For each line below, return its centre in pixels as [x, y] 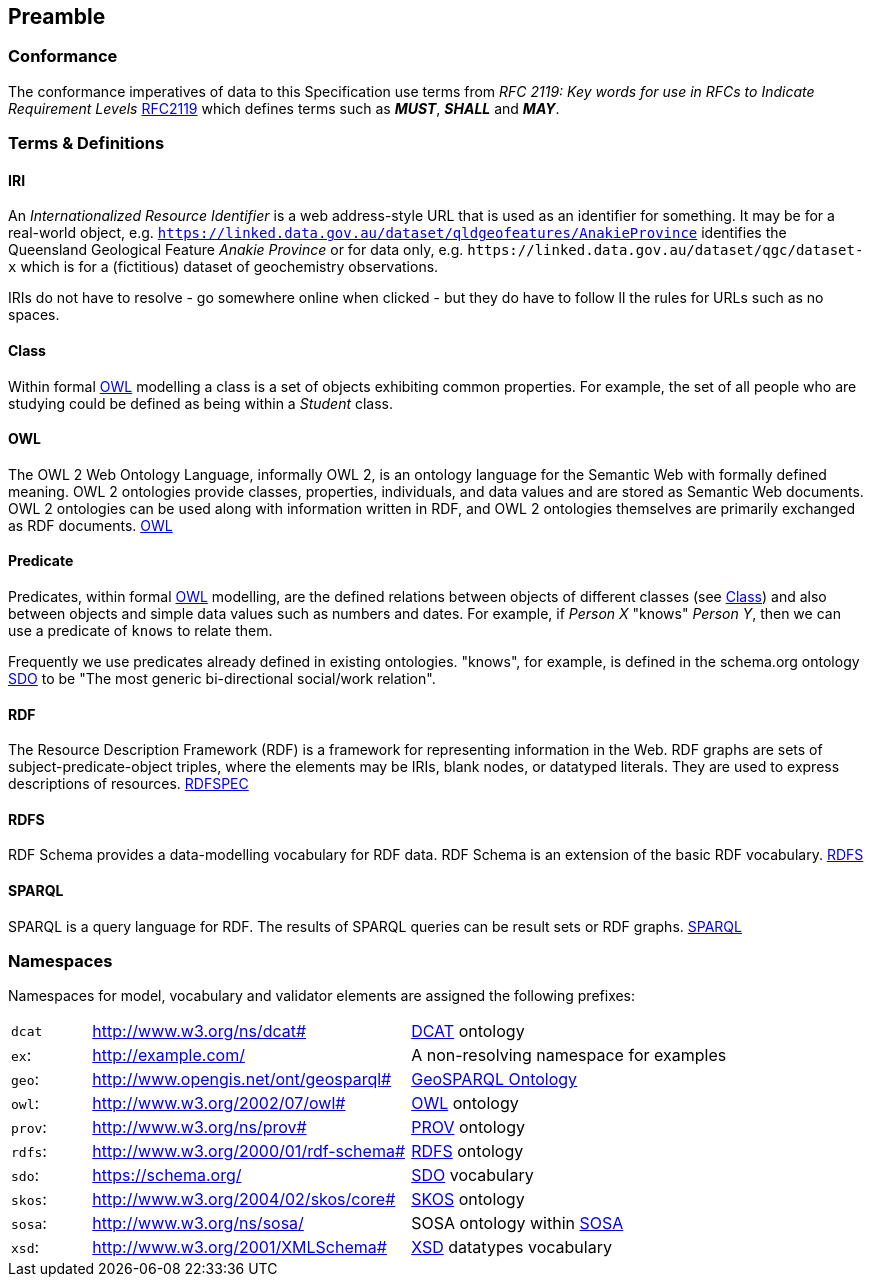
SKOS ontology [468, 1199]
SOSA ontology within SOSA [517, 1223]
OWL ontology [465, 1103]
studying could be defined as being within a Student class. [201, 403]
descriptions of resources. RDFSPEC [128, 784]
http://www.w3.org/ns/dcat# [199, 1031]
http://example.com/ [168, 1055]
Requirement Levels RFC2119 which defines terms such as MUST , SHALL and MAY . [284, 108]
